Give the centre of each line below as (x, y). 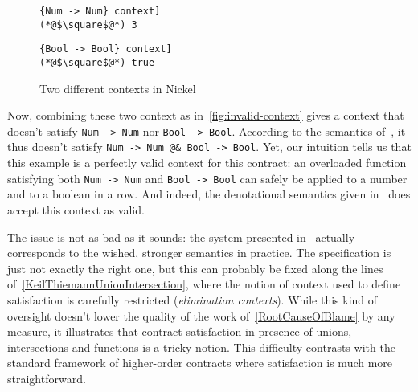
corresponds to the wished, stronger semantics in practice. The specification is (199, 253)
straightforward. (47, 378)
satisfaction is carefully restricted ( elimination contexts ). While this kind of (193, 299)
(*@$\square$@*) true (97, 62)
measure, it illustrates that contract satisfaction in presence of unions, (180, 331)
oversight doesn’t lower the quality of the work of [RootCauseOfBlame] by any (201, 315)
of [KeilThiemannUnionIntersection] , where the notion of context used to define (204, 284)
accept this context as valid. (76, 209)
